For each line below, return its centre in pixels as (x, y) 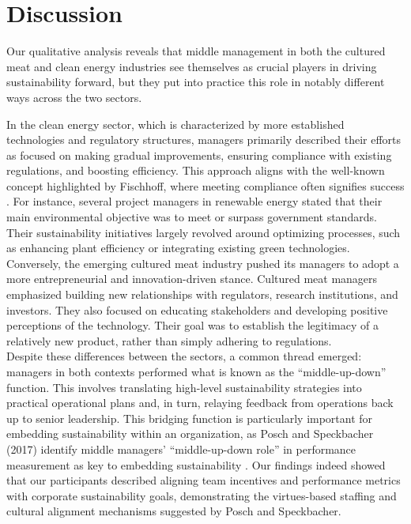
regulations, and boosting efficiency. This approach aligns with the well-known (196, 170)
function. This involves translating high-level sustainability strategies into (184, 387)
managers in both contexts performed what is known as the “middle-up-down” (196, 371)
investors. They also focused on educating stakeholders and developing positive (197, 309)
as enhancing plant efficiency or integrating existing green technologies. (178, 248)
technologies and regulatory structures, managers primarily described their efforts (204, 139)
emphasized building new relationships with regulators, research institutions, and (202, 294)
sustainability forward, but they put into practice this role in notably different (196, 82)
